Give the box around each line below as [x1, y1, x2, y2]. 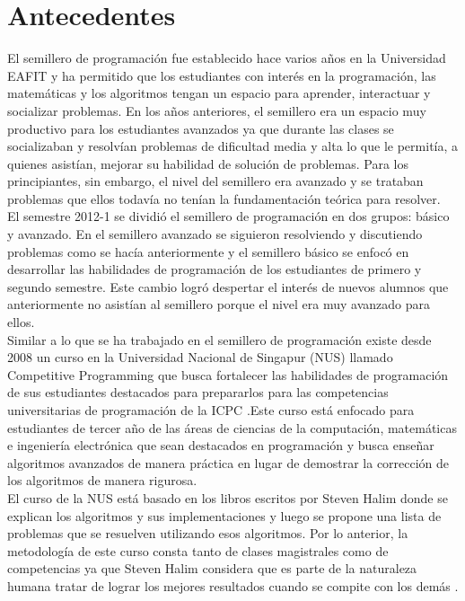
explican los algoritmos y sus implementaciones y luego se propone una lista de [7, 506, 442, 525]
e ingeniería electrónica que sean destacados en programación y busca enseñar [7, 436, 434, 455]
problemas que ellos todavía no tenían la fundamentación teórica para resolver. [7, 189, 441, 208]
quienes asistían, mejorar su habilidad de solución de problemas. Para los [7, 154, 408, 172]
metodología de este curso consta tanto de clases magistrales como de [7, 541, 389, 560]
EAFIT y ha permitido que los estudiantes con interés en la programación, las [7, 66, 436, 84]
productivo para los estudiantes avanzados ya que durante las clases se [7, 119, 394, 137]
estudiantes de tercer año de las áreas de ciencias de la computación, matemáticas [7, 418, 457, 437]
